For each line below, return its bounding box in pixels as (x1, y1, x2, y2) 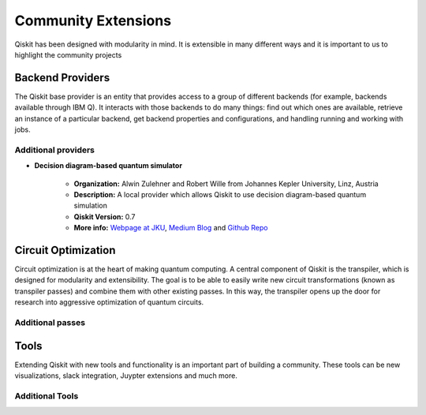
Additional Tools (14, 391, 79, 402)
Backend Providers (14, 71, 110, 84)
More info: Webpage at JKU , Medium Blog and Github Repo (73, 223, 268, 233)
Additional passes (14, 316, 86, 327)
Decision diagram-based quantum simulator (34, 161, 183, 170)
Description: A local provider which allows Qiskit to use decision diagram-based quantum (73, 189, 367, 199)
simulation (73, 201, 108, 211)
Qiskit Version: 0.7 (73, 211, 136, 221)
